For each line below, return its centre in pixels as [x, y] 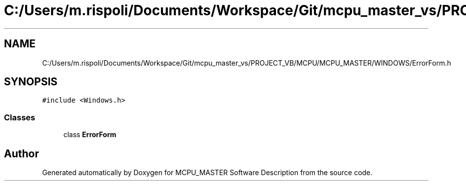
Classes [20, 117]
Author [21, 153]
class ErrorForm [90, 135]
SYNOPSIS [31, 82]
